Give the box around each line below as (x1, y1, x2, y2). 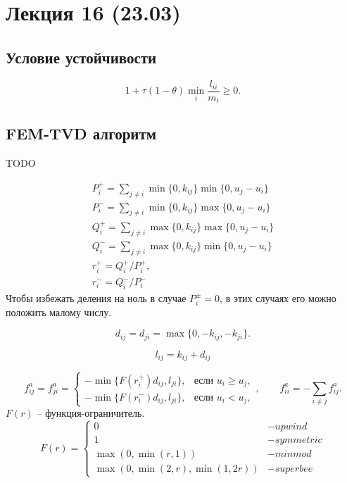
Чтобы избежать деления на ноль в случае (6, 290, 187, 305)
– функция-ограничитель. (37, 406, 145, 420)
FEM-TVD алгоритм (6, 123, 157, 144)
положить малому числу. (6, 304, 112, 319)
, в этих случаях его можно (220, 290, 336, 305)
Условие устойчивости (6, 46, 157, 68)
